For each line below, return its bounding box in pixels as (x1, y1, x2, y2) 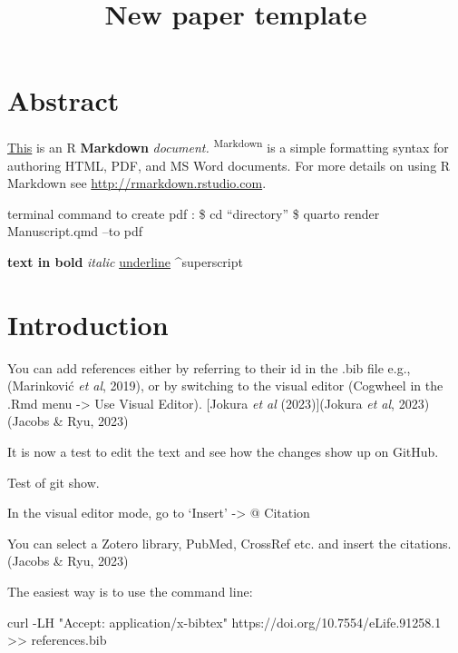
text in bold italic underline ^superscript (7, 252, 243, 271)
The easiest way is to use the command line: (7, 582, 253, 600)
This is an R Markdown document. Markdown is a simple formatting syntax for (7, 135, 449, 156)
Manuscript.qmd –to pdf (7, 222, 143, 241)
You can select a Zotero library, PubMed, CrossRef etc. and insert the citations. (7, 533, 452, 552)
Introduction (7, 305, 169, 342)
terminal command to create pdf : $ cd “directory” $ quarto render (7, 203, 380, 223)
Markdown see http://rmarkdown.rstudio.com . (7, 173, 267, 193)
